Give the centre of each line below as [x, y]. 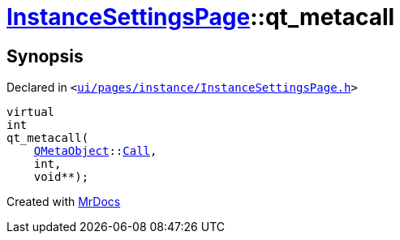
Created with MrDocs [64, 202]
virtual [31, 112]
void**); [61, 177]
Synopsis [45, 56]
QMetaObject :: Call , [95, 151]
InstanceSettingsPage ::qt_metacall [201, 17]
